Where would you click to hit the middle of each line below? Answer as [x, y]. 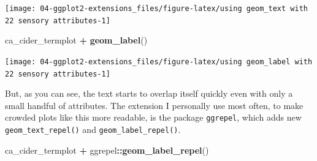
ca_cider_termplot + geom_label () [76, 40]
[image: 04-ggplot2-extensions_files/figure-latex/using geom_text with [156, 9]
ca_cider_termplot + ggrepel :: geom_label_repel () [107, 150]
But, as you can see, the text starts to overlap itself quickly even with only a [149, 93]
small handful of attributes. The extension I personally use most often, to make [154, 105]
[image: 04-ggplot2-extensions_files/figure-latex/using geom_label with [159, 62]
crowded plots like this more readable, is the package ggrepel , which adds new [153, 117]
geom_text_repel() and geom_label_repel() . [93, 129]
